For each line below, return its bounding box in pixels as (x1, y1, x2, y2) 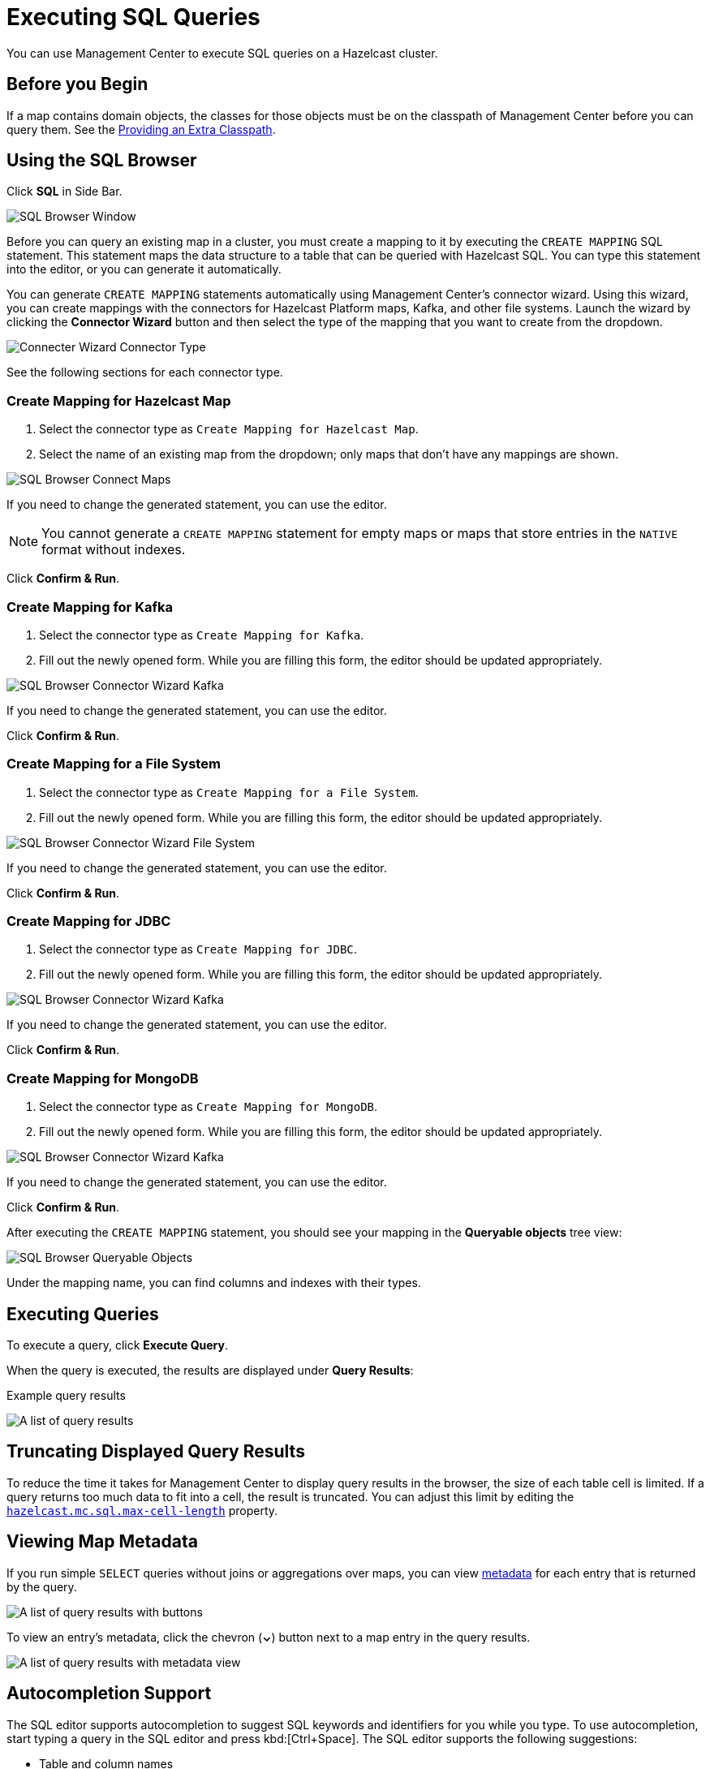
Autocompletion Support (6, 1683, 212, 1704)
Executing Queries (6, 1303, 159, 1324)
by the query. (6, 1579, 77, 1594)
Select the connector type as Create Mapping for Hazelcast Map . (39, 422, 419, 437)
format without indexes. (41, 541, 186, 558)
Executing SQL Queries (6, 3, 260, 31)
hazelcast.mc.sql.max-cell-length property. (6, 1503, 278, 1517)
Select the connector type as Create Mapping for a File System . (39, 785, 419, 799)
